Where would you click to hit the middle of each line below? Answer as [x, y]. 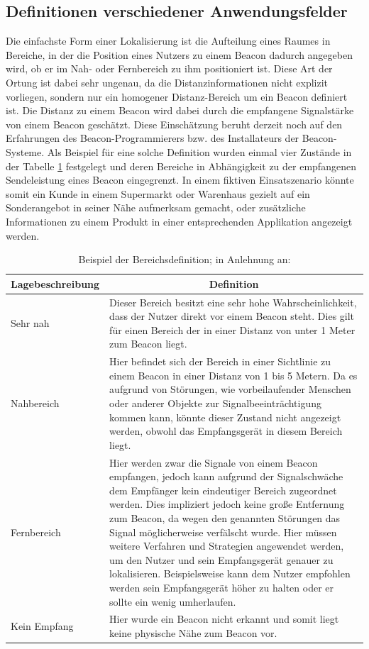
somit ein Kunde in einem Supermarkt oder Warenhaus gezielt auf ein [158, 193]
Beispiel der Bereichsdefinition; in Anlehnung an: [184, 259]
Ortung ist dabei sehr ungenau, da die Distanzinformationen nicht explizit [167, 82]
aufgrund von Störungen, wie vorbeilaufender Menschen [230, 389]
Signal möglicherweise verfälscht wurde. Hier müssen [223, 532]
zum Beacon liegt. [148, 344]
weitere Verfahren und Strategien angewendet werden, [227, 546]
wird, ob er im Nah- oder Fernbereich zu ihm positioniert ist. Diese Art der [169, 68]
